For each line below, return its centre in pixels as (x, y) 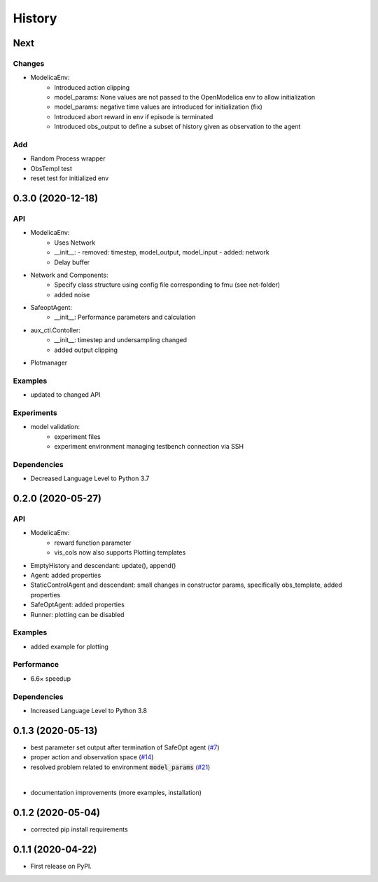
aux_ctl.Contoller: (55, 330)
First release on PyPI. (61, 867)
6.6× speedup (51, 678)
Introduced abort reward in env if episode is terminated (134, 116)
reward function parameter (93, 543)
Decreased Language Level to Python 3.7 (90, 479)
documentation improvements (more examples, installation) (116, 793)
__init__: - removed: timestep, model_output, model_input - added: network (162, 252)
